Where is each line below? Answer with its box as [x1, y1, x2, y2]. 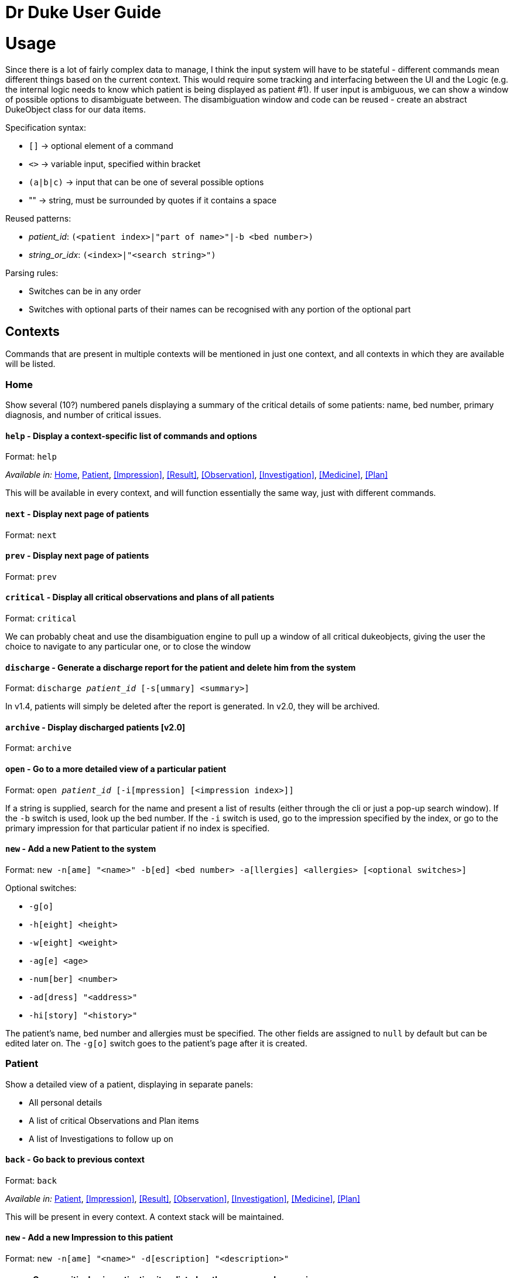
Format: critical [5, 613, 77, 623]
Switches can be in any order [29, 285, 141, 296]
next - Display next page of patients [5, 508, 149, 519]
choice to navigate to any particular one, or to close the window [5, 641, 251, 651]
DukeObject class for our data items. [5, 104, 146, 114]
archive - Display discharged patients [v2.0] [5, 722, 186, 732]
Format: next [5, 529, 57, 540]
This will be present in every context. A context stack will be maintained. [5, 1211, 284, 1222]
